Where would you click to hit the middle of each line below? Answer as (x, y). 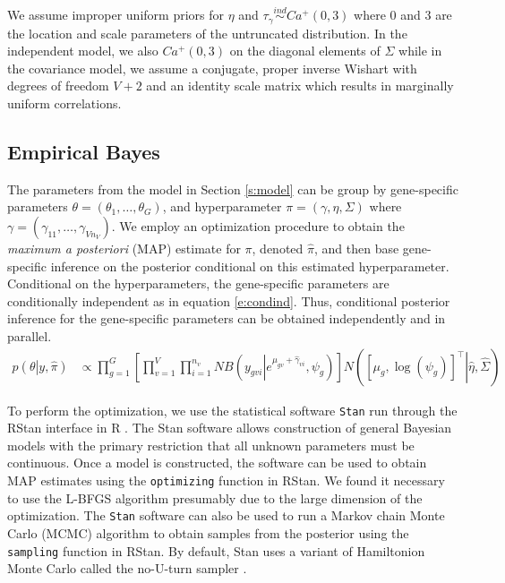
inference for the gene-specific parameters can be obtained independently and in (227, 318)
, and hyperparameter (222, 206)
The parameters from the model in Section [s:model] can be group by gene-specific (233, 189)
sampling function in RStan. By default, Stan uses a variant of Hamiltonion (216, 550)
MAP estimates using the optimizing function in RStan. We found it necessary (226, 480)
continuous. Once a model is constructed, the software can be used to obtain (217, 463)
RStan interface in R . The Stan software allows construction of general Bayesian (230, 428)
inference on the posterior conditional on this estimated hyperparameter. (250, 266)
